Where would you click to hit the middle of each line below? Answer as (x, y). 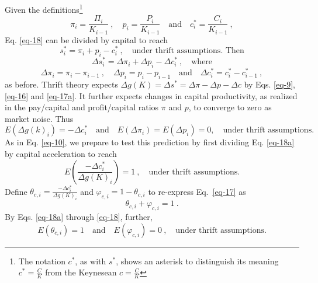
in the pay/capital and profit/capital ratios (82, 107)
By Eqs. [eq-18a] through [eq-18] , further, (79, 217)
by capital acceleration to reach (61, 153)
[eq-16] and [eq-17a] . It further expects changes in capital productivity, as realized (151, 95)
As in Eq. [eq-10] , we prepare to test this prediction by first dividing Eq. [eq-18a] (150, 142)
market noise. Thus (39, 118)
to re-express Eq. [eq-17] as (197, 191)
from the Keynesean (81, 272)
